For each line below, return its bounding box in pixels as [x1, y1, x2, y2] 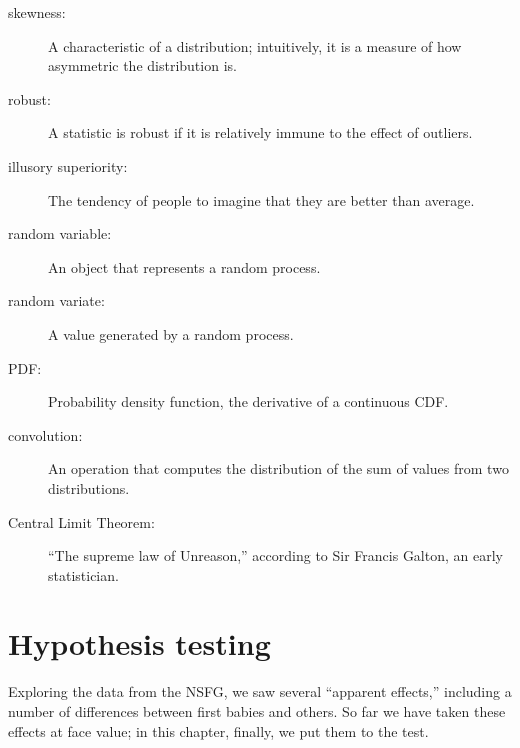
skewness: [8, 2, 66, 22]
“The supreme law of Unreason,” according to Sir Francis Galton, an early [48, 545, 503, 566]
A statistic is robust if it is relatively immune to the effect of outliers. [48, 122, 473, 143]
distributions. [48, 477, 130, 498]
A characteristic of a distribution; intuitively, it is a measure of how [48, 35, 462, 56]
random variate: [8, 290, 105, 311]
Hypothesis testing [8, 623, 271, 664]
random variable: [8, 223, 112, 244]
